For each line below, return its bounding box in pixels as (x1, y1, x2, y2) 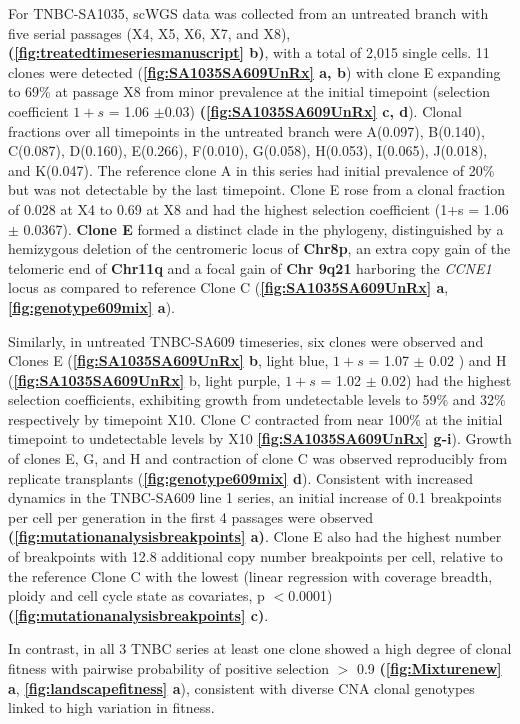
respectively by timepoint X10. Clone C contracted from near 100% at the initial (8, 408, 503, 429)
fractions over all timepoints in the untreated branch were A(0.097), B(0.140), (8, 120, 485, 141)
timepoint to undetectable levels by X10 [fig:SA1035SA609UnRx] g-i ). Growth (8, 428, 512, 449)
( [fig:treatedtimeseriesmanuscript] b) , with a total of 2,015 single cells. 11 (8, 42, 490, 63)
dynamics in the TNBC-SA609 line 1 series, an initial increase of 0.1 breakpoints (8, 487, 502, 508)
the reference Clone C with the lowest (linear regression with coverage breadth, (8, 565, 493, 586)
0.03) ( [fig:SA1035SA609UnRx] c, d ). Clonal (164, 100, 462, 121)
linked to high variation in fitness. (8, 697, 215, 718)
